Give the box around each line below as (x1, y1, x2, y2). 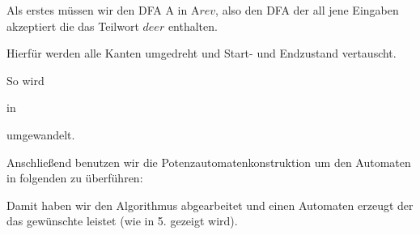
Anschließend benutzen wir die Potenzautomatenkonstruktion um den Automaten (6, 153, 411, 170)
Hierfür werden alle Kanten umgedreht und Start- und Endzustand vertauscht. (6, 45, 397, 62)
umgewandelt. (6, 126, 75, 143)
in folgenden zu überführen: (6, 169, 143, 186)
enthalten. (168, 17, 218, 34)
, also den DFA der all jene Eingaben (215, 2, 399, 18)
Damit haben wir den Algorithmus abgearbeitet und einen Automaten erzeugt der (6, 196, 414, 213)
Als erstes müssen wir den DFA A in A (6, 2, 200, 18)
